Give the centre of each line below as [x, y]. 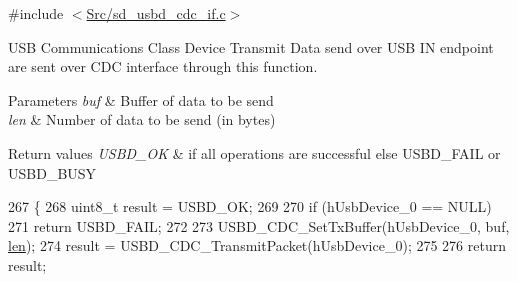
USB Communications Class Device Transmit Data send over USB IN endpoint [251, 46]
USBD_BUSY [52, 172]
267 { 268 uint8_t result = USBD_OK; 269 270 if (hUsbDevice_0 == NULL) [250, 206]
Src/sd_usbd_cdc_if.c [156, 13]
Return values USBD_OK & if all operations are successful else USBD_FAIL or [254, 152]
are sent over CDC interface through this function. [163, 66]
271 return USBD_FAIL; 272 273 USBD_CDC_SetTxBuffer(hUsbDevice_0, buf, [259, 225]
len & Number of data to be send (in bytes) [142, 119]
